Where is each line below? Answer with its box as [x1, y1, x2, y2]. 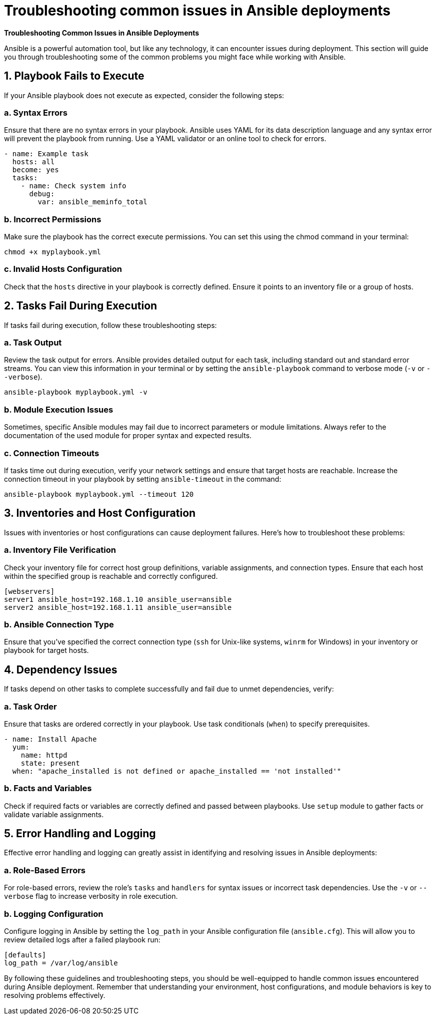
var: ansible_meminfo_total [37, 198, 147, 206]
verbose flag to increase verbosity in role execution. [4, 892, 178, 901]
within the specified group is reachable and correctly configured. [4, 571, 218, 580]
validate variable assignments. [4, 810, 104, 819]
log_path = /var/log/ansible [4, 958, 118, 967]
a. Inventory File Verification [4, 545, 116, 555]
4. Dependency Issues [4, 663, 117, 676]
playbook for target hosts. [4, 646, 89, 655]
